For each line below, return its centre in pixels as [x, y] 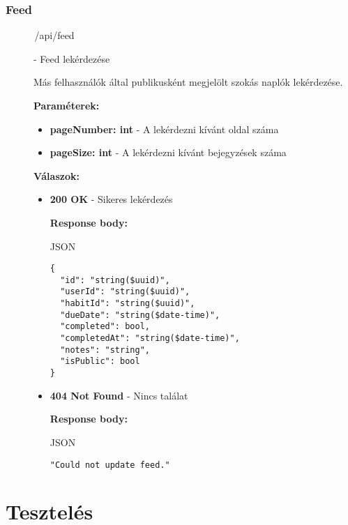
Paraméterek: [67, 105]
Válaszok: [56, 175]
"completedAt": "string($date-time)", [150, 338]
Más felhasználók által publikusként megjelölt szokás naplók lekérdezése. [188, 82]
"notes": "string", [105, 350]
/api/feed [54, 35]
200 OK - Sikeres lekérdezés [111, 199]
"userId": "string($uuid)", [125, 292]
